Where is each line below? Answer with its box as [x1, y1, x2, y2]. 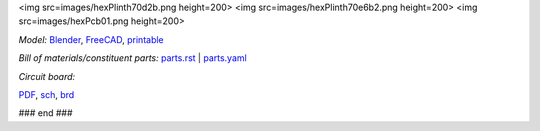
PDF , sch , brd [18, 88, 75, 100]
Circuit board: [18, 70, 76, 82]
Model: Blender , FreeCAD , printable [18, 33, 164, 45]
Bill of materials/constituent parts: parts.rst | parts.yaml [18, 52, 247, 64]
